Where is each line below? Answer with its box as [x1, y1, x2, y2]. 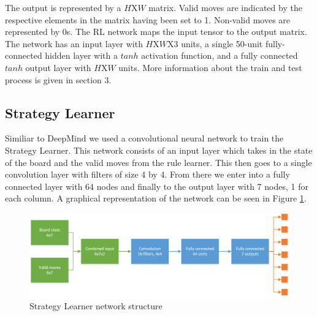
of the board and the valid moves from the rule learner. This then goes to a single [5, 156, 312, 168]
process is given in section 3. [5, 73, 112, 86]
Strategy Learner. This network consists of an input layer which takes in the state [5, 143, 313, 156]
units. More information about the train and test [118, 61, 302, 73]
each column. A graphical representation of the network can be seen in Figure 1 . [5, 192, 307, 205]
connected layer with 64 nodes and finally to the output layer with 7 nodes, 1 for [5, 179, 308, 192]
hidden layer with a [45, 49, 118, 62]
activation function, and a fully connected [141, 49, 298, 62]
